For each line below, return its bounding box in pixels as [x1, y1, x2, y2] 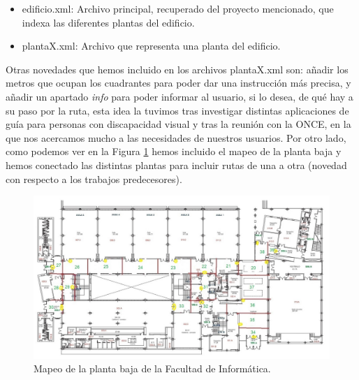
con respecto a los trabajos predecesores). [6, 171, 182, 186]
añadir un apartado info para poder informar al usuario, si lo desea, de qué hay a [6, 89, 353, 103]
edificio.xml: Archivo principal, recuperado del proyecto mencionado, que [22, 1, 334, 15]
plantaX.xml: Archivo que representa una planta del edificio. [22, 38, 281, 53]
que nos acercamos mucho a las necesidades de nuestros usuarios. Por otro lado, [6, 130, 346, 145]
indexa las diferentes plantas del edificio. [22, 15, 195, 29]
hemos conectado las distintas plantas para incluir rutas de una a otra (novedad [6, 157, 347, 172]
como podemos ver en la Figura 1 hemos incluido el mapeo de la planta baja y [6, 144, 342, 159]
